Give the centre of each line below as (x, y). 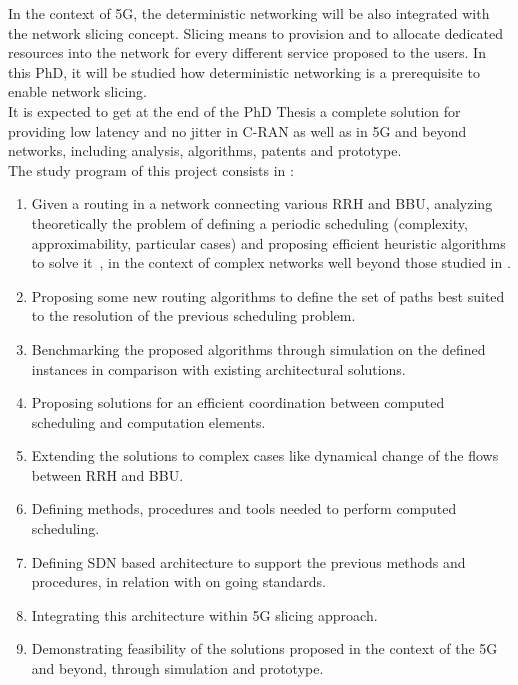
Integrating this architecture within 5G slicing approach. (204, 614)
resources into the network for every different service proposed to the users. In (247, 52)
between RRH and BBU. (107, 474)
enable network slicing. (77, 91)
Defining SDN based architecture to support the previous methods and (248, 561)
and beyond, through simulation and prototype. (177, 668)
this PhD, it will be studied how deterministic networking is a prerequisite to (244, 71)
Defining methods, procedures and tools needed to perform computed (244, 508)
